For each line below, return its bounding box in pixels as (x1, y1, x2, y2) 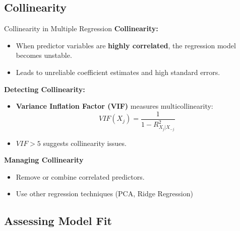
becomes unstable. (16, 50, 72, 60)
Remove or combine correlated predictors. (16, 171, 145, 182)
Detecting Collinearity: (4, 84, 85, 94)
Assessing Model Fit (4, 213, 112, 228)
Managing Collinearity (4, 155, 84, 165)
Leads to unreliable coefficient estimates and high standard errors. (16, 66, 220, 77)
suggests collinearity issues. (43, 137, 127, 148)
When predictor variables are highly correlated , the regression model (16, 40, 236, 50)
